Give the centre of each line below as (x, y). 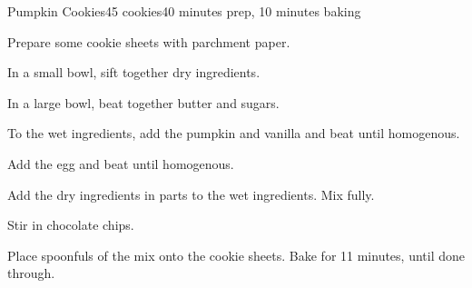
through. (31, 273)
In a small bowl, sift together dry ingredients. (134, 72)
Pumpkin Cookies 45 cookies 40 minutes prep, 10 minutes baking (184, 11)
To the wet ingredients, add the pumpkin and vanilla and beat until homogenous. (234, 133)
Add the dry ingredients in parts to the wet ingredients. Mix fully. (191, 194)
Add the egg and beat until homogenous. (121, 163)
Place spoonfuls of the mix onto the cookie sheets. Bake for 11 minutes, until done (236, 255)
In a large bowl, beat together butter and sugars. (143, 102)
